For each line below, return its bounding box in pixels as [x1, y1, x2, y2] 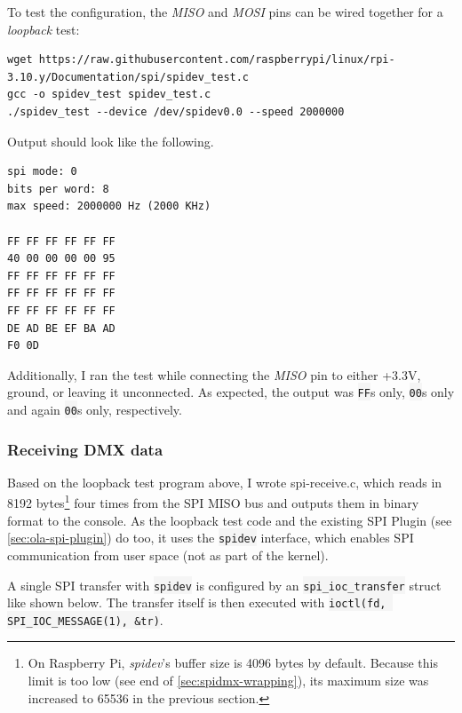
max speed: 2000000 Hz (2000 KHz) [7, 200, 211, 213]
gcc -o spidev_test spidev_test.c [7, 88, 211, 101]
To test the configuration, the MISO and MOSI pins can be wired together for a [7, 3, 443, 20]
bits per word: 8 [7, 182, 109, 195]
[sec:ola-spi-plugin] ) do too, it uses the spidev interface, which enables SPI [7, 528, 414, 547]
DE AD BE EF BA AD [7, 321, 115, 335]
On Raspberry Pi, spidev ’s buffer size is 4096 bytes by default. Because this [28, 654, 438, 672]
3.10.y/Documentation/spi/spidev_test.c [7, 70, 250, 83]
